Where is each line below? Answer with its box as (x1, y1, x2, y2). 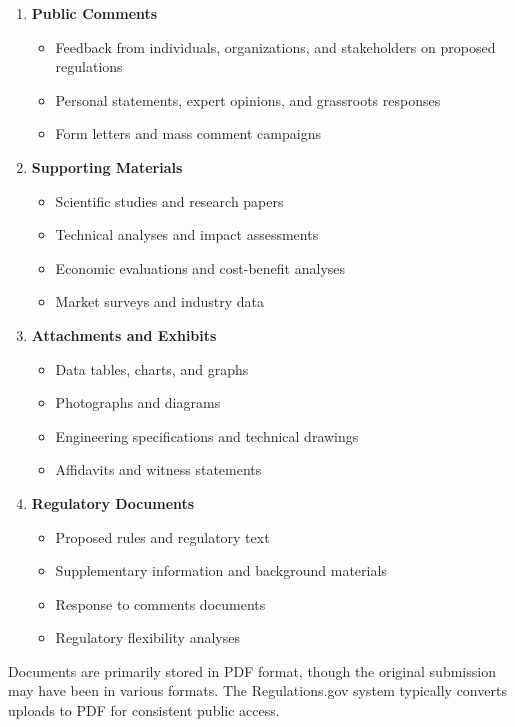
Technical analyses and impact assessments (55, 224, 319, 245)
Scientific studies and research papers (55, 190, 284, 211)
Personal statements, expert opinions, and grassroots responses (55, 89, 441, 110)
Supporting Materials (31, 156, 183, 177)
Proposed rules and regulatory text (55, 526, 270, 547)
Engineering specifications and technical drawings (55, 425, 359, 446)
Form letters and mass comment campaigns (55, 123, 321, 144)
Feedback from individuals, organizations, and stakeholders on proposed (55, 36, 496, 57)
